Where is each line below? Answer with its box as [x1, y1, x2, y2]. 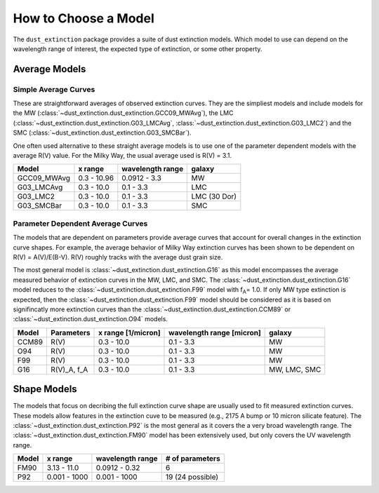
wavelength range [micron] [168, 327, 261, 337]
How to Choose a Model [13, 11, 154, 26]
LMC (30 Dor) [191, 191, 237, 201]
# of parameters [165, 454, 220, 464]
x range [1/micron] [98, 327, 161, 337]
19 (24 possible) [165, 472, 219, 482]
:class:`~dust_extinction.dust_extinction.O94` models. [13, 315, 168, 323]
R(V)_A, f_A [50, 365, 88, 374]
